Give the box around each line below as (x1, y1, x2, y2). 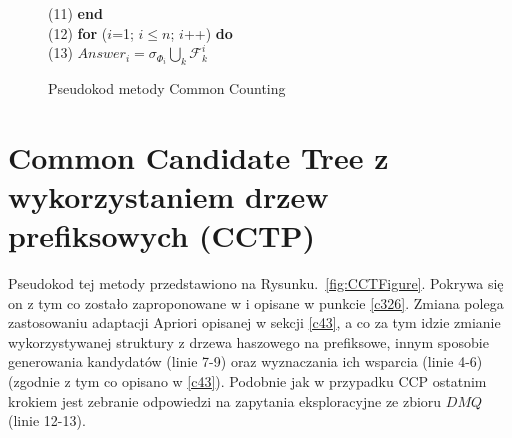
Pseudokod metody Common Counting (48, 77, 286, 98)
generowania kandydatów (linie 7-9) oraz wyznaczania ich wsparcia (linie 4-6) (8, 351, 483, 372)
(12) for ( (48, 22, 108, 43)
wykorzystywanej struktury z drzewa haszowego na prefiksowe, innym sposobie (8, 331, 489, 352)
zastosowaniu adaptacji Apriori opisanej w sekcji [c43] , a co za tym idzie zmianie (8, 312, 501, 333)
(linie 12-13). (8, 410, 86, 431)
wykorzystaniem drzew (8, 175, 329, 216)
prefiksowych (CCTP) (8, 215, 315, 256)
